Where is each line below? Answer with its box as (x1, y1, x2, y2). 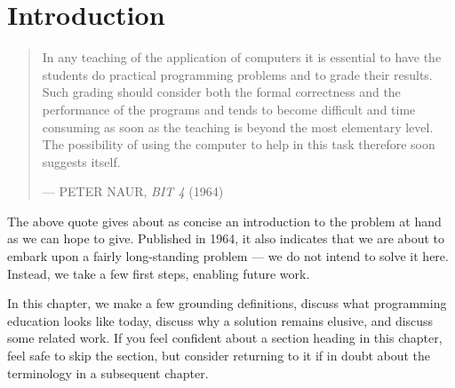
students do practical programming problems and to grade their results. (42, 65, 433, 83)
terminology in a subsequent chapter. (7, 363, 209, 382)
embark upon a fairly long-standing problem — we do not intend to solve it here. (7, 247, 449, 265)
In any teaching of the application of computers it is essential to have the (42, 48, 442, 67)
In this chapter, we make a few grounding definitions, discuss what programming (7, 294, 447, 313)
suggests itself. (42, 152, 121, 170)
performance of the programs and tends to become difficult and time (42, 99, 416, 118)
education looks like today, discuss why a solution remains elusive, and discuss (7, 311, 434, 329)
